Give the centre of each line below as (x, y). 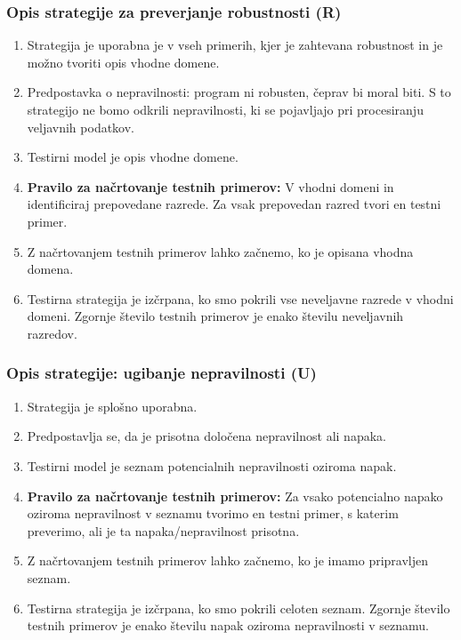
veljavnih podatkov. (81, 127)
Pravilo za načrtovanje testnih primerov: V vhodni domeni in (210, 186)
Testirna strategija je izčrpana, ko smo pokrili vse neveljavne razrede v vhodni (240, 298)
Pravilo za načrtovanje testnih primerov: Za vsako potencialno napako (235, 496)
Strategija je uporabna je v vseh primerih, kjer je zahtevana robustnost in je (235, 45)
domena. (50, 269)
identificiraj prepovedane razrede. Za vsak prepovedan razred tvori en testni (234, 204)
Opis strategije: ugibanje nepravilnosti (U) (162, 373)
